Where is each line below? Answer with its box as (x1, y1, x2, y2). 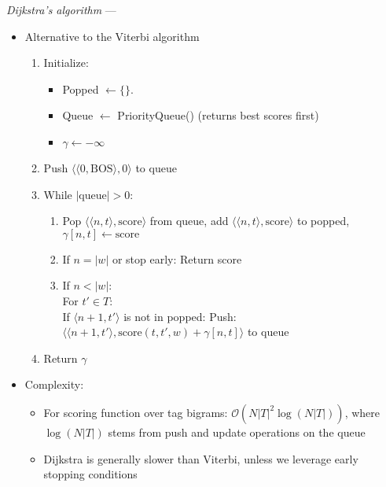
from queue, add (149, 212, 229, 229)
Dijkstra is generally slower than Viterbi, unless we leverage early (43, 450, 358, 467)
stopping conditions (43, 466, 138, 482)
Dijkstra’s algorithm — (6, 2, 116, 17)
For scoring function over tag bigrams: (43, 404, 228, 420)
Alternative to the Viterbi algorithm (24, 28, 200, 44)
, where (344, 404, 380, 420)
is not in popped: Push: (123, 308, 237, 324)
